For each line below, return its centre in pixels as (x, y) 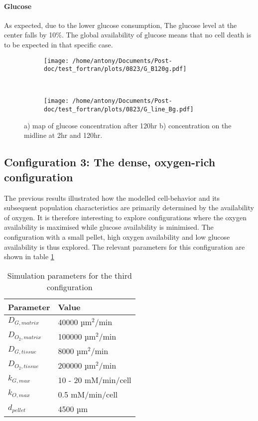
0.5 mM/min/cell (88, 394)
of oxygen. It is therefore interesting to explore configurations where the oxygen (125, 217)
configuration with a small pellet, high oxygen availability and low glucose (117, 236)
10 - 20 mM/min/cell (95, 380)
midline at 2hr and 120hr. (63, 135)
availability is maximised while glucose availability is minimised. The (109, 227)
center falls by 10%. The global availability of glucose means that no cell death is (128, 35)
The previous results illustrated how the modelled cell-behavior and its (112, 198)
